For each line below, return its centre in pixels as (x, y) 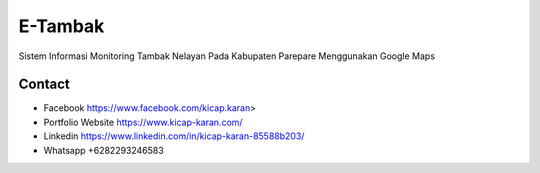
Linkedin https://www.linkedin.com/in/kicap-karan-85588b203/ (174, 136)
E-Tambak (61, 26)
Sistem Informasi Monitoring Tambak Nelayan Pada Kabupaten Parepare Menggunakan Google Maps (226, 56)
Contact (44, 84)
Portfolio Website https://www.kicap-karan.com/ (143, 122)
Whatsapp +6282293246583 (103, 150)
